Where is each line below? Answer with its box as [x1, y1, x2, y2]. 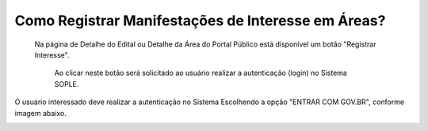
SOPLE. [54, 79, 79, 88]
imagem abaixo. [14, 108, 67, 118]
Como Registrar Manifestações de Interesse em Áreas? [14, 12, 386, 29]
